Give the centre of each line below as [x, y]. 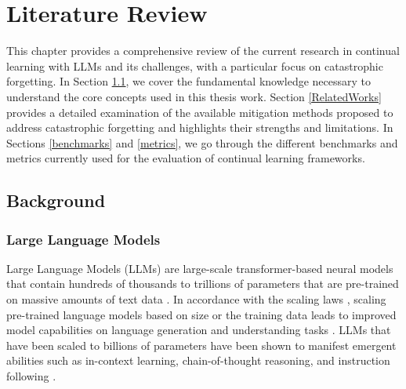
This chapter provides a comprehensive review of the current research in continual [203, 51]
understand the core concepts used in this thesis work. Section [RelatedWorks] [194, 96]
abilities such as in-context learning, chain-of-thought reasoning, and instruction [198, 360]
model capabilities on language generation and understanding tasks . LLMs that [199, 330]
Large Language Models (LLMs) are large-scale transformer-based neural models [200, 268]
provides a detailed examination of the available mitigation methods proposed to [200, 112]
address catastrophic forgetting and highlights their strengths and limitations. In [200, 127]
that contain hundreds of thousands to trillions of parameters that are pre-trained [203, 284]
